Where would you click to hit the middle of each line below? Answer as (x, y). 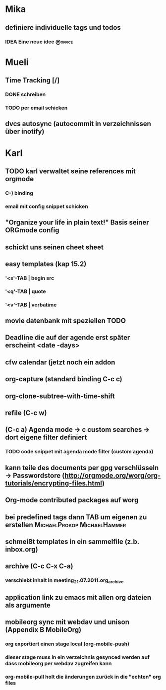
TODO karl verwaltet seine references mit (71, 171)
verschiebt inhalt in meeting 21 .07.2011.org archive (64, 581)
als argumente (28, 605)
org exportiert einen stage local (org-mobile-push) (67, 644)
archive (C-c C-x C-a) (39, 566)
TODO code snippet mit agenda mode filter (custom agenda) (79, 452)
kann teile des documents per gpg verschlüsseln (82, 468)
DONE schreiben (26, 94)
